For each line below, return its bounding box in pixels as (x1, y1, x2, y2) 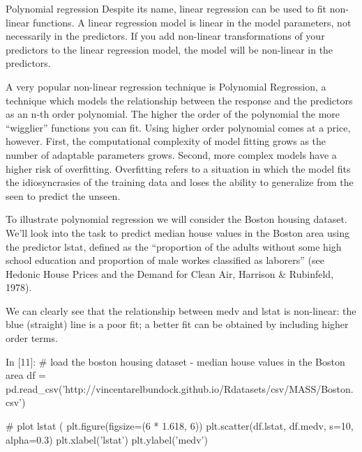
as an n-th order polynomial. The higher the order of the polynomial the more (6, 107, 340, 121)
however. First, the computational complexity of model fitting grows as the (6, 134, 326, 148)
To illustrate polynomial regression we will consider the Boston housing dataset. (6, 212, 347, 226)
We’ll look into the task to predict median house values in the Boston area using (6, 225, 349, 240)
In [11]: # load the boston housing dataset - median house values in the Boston (6, 354, 345, 368)
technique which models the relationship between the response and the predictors (6, 93, 353, 107)
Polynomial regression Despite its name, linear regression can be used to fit (6, 1, 326, 15)
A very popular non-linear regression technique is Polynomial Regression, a (6, 79, 326, 93)
